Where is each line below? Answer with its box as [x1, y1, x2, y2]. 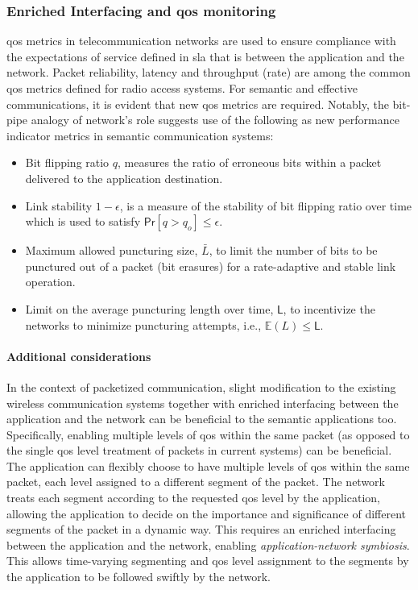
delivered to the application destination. [25, 169, 223, 186]
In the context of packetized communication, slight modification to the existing [6, 378, 396, 395]
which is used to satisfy [25, 213, 141, 230]
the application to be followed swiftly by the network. [6, 568, 271, 585]
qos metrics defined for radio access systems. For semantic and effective [6, 80, 358, 96]
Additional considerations [6, 347, 151, 364]
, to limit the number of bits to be [209, 242, 378, 259]
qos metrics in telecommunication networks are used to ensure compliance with [6, 32, 396, 49]
